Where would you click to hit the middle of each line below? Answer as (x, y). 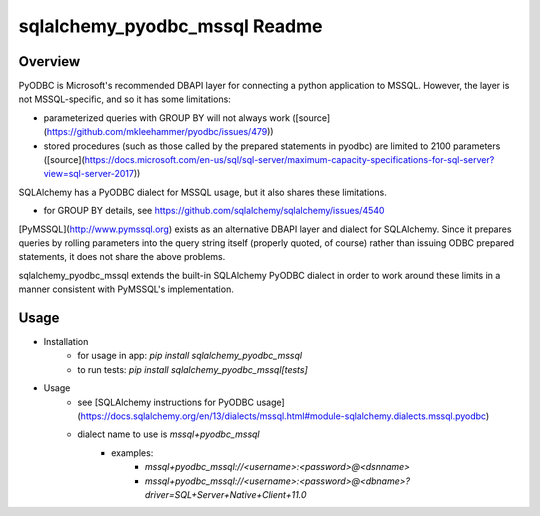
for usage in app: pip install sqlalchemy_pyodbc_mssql (190, 356)
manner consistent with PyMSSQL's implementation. (126, 289)
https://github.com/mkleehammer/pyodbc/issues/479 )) (160, 132)
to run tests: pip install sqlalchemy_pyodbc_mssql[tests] (193, 369)
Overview (49, 61)
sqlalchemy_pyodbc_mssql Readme (170, 26)
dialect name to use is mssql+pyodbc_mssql (168, 434)
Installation (66, 342)
